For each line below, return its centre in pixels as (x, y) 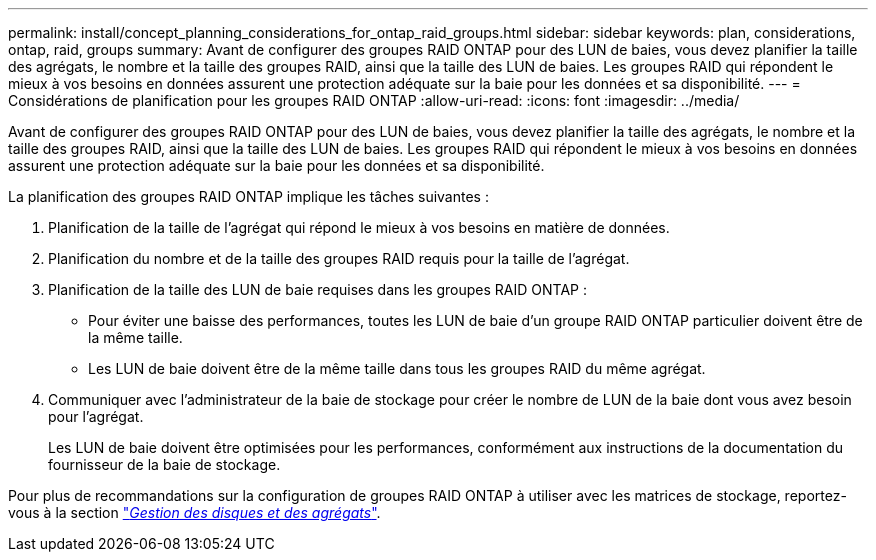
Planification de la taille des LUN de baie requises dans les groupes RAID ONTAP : (317, 289)
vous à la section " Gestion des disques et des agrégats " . (194, 512)
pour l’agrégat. (96, 416)
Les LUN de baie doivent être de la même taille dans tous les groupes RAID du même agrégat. (397, 368)
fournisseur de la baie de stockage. (164, 464)
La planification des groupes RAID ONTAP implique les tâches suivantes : (248, 196)
